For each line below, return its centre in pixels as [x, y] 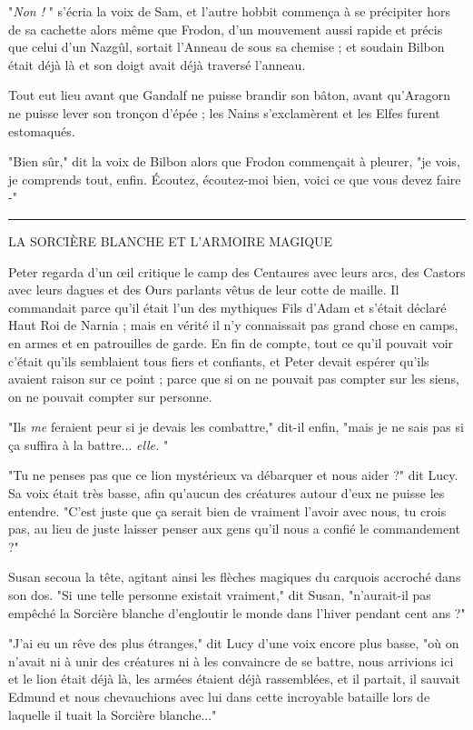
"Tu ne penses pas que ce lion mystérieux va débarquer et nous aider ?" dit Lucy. [233, 475]
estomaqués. [42, 130]
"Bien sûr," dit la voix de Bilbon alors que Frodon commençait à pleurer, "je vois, [234, 161]
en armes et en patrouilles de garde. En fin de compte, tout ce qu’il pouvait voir [231, 342]
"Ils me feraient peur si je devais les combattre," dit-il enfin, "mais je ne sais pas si [236, 427]
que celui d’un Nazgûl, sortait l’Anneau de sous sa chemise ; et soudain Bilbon [227, 47]
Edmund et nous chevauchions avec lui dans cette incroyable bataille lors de [219, 696]
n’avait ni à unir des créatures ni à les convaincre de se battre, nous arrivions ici [231, 660]
